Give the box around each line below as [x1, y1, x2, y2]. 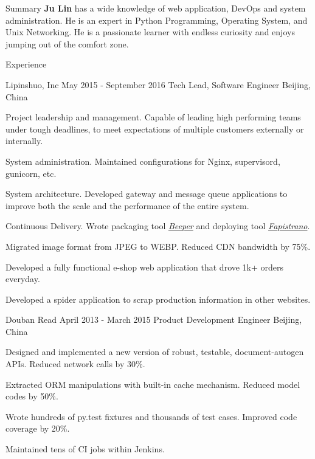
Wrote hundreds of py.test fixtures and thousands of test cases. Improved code [5, 410, 297, 423]
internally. [5, 134, 43, 147]
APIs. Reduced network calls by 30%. [5, 357, 145, 370]
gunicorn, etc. [5, 167, 57, 179]
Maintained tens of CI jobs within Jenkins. [5, 443, 165, 455]
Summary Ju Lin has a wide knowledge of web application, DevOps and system [5, 2, 306, 14]
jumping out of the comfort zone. [5, 37, 129, 50]
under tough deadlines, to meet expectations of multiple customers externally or [5, 122, 304, 135]
